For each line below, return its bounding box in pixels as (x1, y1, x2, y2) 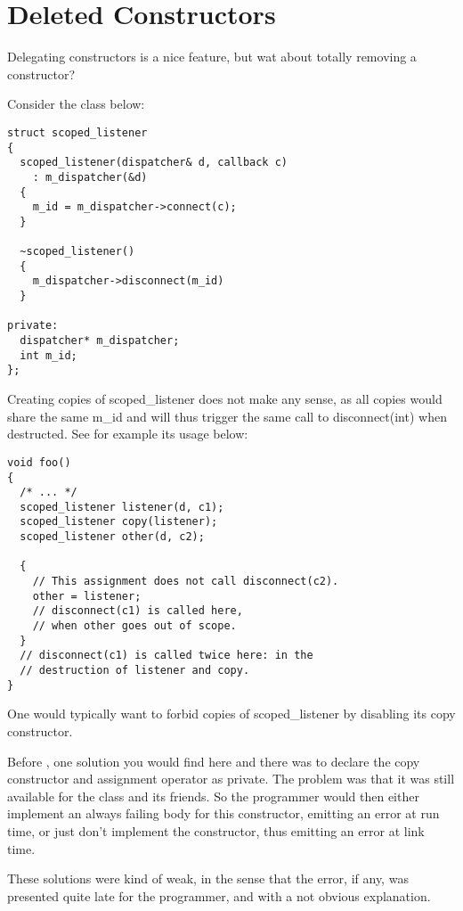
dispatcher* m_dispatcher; (20, 334, 180, 348)
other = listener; (32, 589, 142, 603)
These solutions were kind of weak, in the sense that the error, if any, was (7, 869, 409, 888)
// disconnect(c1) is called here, (32, 604, 243, 618)
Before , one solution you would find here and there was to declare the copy (7, 751, 420, 770)
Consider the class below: (7, 94, 145, 113)
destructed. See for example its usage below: (7, 424, 248, 443)
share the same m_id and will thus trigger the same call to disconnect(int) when (7, 406, 447, 425)
